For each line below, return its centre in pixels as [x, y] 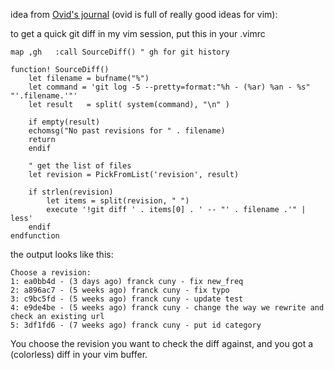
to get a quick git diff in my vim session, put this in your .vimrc [138, 33]
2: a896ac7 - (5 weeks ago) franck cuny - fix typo [120, 290]
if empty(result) [64, 122]
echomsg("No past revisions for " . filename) [127, 131]
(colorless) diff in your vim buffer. [79, 354]
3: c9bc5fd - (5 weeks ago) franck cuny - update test [127, 299]
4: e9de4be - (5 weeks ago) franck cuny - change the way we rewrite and [167, 308]
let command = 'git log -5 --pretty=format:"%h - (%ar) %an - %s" [169, 87]
